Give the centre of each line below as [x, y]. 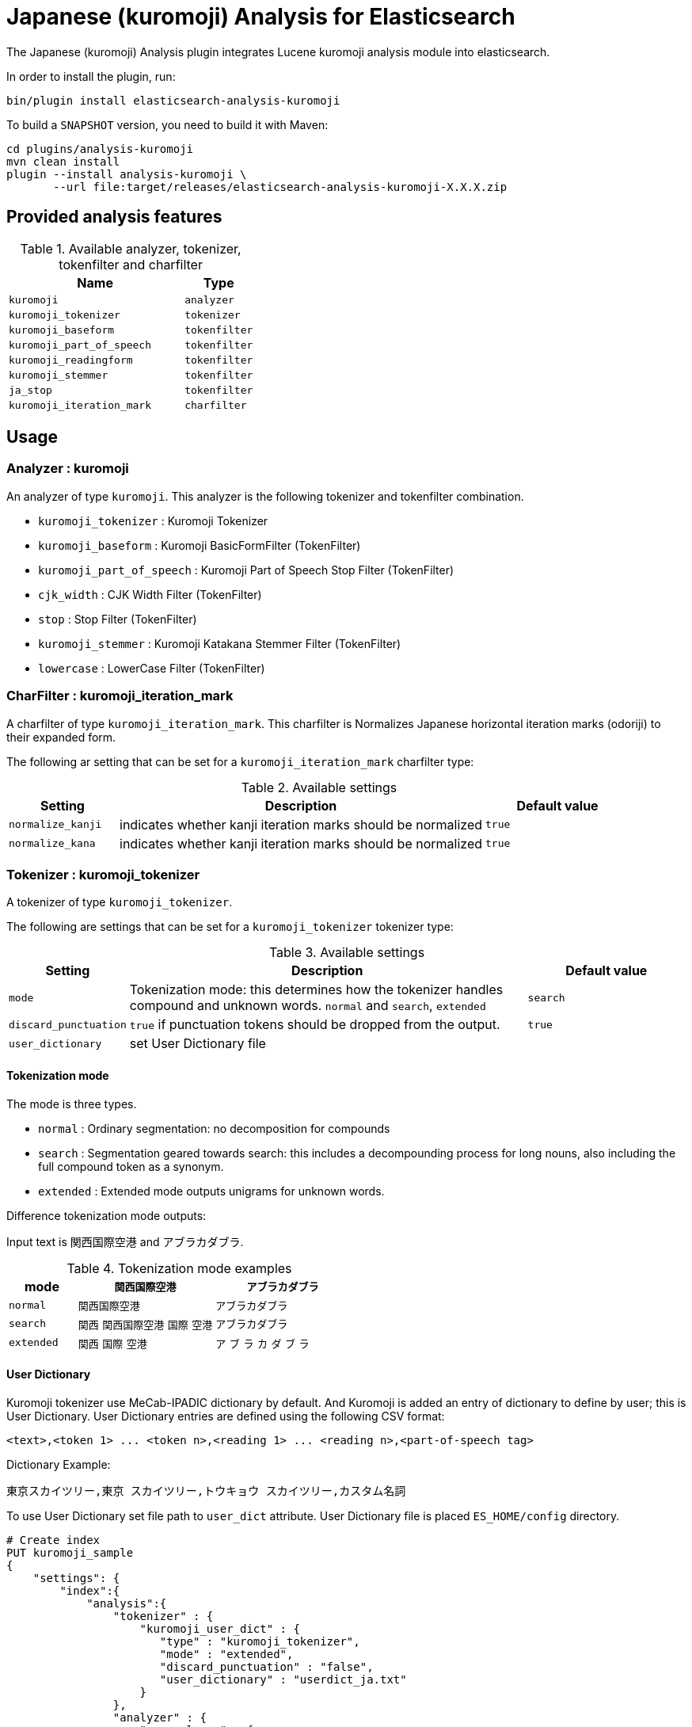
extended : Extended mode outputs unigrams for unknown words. [211, 1191]
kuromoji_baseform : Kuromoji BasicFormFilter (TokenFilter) [200, 545]
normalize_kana [52, 844]
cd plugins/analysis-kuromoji [100, 149]
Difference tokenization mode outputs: [106, 1215]
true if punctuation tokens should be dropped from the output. [315, 1025]
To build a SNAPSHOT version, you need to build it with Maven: [167, 124]
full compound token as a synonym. [131, 1166]
